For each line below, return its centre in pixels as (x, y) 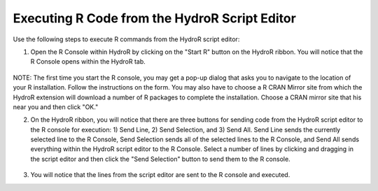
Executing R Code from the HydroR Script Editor (155, 18)
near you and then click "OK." (56, 107)
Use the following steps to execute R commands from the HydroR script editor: (126, 39)
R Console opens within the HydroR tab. (88, 62)
